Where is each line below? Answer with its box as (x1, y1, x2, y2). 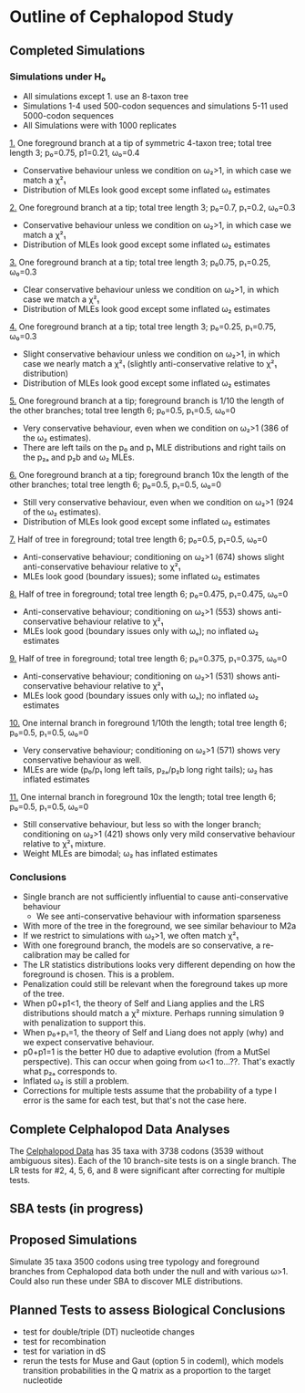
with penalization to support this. (22, 1017, 146, 1028)
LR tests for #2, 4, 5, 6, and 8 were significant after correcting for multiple (9, 1165, 285, 1176)
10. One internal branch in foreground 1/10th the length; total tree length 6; (9, 717, 288, 728)
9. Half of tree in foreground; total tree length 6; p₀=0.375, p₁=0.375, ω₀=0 (9, 652, 288, 663)
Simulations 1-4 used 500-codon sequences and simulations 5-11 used (22, 100, 289, 111)
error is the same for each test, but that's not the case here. (22, 1095, 248, 1106)
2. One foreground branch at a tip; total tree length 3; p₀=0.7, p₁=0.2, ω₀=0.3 (9, 202, 296, 213)
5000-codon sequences (22, 109, 114, 120)
